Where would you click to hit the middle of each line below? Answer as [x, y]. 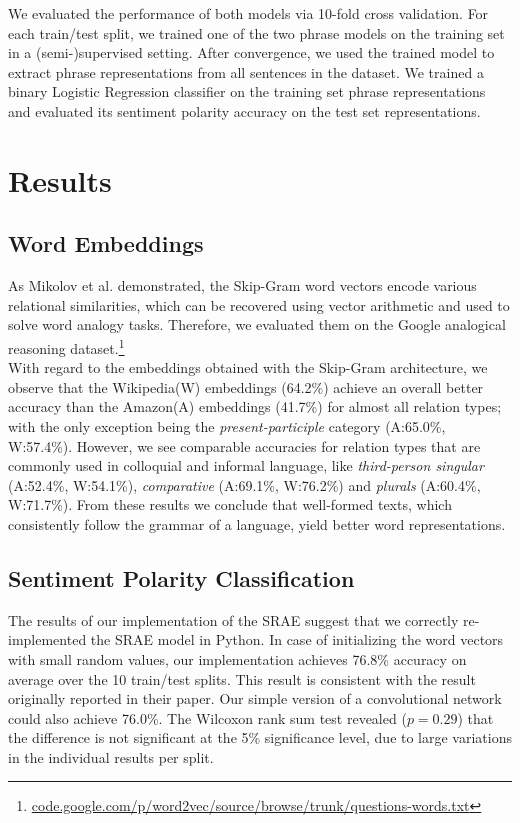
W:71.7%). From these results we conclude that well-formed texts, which [230, 504]
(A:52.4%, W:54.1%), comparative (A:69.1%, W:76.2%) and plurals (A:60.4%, [244, 484]
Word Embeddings [106, 243]
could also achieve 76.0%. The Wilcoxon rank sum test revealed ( [207, 717]
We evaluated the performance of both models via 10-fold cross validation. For [248, 13]
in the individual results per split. [111, 756]
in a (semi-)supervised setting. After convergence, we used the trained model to [251, 52]
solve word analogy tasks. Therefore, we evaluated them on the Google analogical [257, 324]
